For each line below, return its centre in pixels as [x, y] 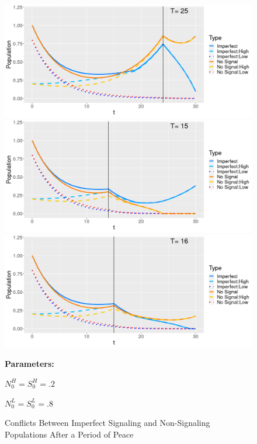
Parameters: [29, 364]
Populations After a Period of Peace [69, 434]
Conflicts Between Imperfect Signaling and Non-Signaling [107, 423]
